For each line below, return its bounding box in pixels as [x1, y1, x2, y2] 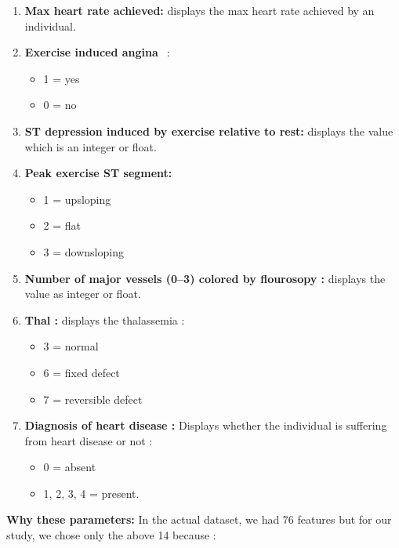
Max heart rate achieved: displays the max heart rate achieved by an [24, 2, 375, 18]
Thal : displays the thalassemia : [24, 311, 185, 328]
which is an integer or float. [24, 138, 157, 154]
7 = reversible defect [43, 390, 143, 407]
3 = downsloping [43, 243, 124, 259]
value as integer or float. [24, 285, 141, 302]
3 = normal [43, 338, 99, 354]
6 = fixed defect [43, 364, 120, 380]
